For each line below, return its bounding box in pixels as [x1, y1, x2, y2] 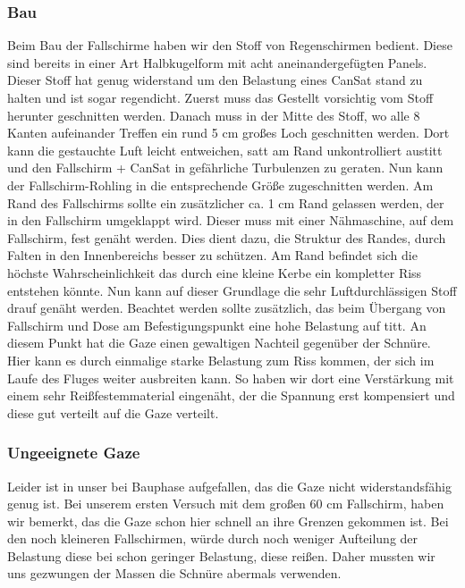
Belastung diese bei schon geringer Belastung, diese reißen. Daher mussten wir [7, 546, 435, 565]
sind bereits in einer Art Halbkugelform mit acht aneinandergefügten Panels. [7, 53, 427, 71]
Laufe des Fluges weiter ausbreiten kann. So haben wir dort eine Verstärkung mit [7, 368, 454, 387]
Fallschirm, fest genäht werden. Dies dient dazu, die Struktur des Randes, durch [7, 228, 446, 247]
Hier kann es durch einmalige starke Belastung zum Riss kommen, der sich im [7, 350, 435, 369]
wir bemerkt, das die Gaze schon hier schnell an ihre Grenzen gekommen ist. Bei [7, 511, 449, 530]
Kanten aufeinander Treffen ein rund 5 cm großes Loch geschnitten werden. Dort [7, 123, 450, 142]
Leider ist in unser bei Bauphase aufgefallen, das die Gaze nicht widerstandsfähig [7, 476, 452, 495]
